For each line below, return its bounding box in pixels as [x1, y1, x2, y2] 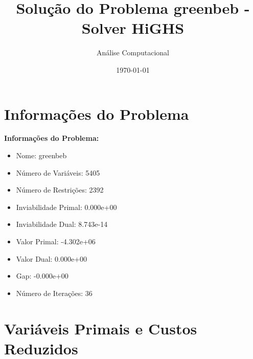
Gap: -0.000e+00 [16, 270, 68, 281]
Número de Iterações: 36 [16, 287, 93, 298]
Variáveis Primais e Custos [4, 318, 197, 339]
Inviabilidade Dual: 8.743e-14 [16, 219, 108, 229]
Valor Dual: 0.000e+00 [16, 253, 87, 264]
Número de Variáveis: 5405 [16, 167, 100, 178]
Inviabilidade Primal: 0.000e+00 [16, 201, 117, 212]
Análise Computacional [96, 47, 170, 58]
